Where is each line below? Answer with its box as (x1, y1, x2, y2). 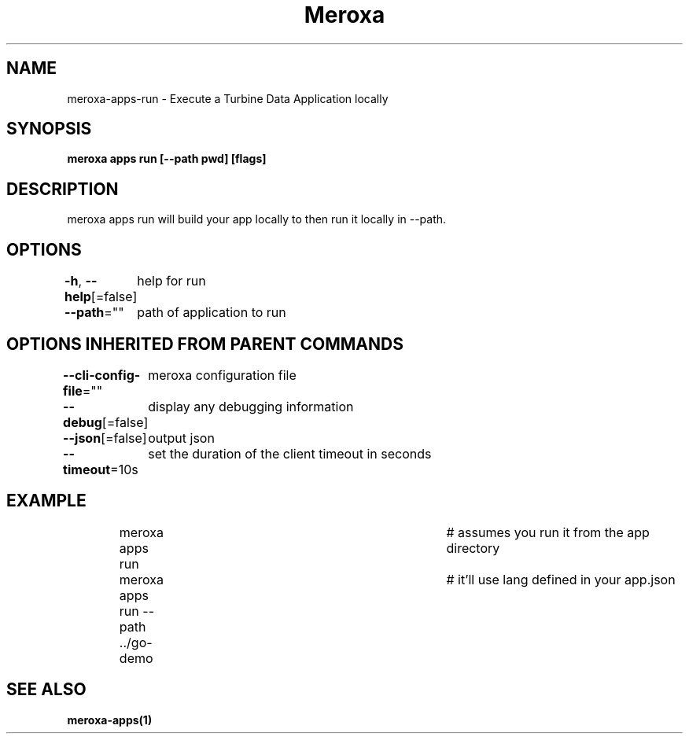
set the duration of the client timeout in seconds (148, 445, 432, 462)
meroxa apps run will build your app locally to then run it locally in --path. (67, 212, 447, 226)
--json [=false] (63, 429, 147, 446)
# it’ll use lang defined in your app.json (446, 571, 676, 587)
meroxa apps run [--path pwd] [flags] (67, 152, 267, 166)
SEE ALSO (6, 679, 87, 700)
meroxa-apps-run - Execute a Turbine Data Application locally (67, 91, 389, 105)
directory (446, 539, 500, 556)
